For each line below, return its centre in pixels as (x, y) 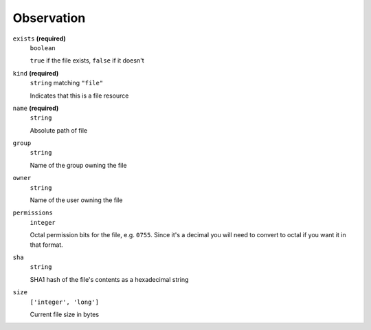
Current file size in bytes (65, 314)
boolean (43, 48)
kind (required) (36, 73)
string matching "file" (67, 83)
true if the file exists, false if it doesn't (87, 60)
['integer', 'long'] (65, 302)
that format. (46, 245)
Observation (49, 18)
